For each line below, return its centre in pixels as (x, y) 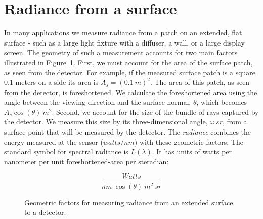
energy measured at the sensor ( (54, 141)
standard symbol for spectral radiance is (66, 151)
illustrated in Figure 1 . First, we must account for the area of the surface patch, (128, 62)
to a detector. (45, 212)
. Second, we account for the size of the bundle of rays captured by (155, 112)
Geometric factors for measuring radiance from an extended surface (129, 202)
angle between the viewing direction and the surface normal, (98, 102)
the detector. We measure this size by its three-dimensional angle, (106, 122)
